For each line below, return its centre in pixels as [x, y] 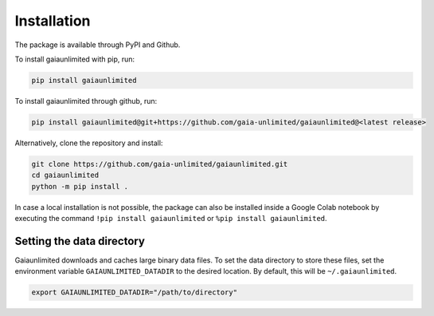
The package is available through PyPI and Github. [98, 45]
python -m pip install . [80, 186]
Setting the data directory [80, 241]
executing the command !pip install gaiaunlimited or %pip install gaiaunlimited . [171, 219]
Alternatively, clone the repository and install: [89, 143]
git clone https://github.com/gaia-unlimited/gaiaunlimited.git [160, 164]
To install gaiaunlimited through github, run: [86, 101]
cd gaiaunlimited [65, 175]
